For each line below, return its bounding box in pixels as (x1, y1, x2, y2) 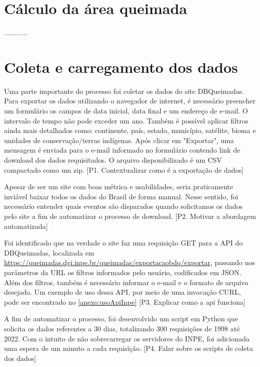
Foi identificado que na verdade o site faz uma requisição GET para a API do (4, 237, 243, 248)
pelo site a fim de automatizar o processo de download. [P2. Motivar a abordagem (4, 210, 256, 221)
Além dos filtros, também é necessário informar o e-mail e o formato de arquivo (4, 277, 248, 287)
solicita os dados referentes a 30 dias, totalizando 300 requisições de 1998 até (4, 323, 240, 333)
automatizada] (4, 220, 48, 231)
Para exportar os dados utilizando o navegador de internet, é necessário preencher (4, 95, 255, 106)
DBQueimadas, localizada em (4, 247, 94, 258)
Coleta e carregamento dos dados (4, 56, 238, 77)
